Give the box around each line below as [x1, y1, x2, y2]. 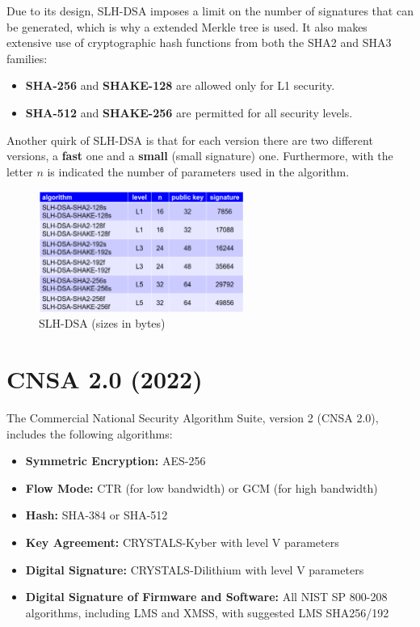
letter [6, 163, 33, 180]
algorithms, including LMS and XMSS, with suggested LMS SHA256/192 [25, 604, 389, 621]
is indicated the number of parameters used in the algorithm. [47, 163, 350, 180]
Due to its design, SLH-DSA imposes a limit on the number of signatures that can [6, 2, 414, 19]
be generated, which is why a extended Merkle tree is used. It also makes [6, 18, 367, 35]
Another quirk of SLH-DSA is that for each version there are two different [6, 131, 373, 148]
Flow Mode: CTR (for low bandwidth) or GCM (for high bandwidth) [25, 479, 378, 496]
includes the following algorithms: [6, 425, 173, 442]
